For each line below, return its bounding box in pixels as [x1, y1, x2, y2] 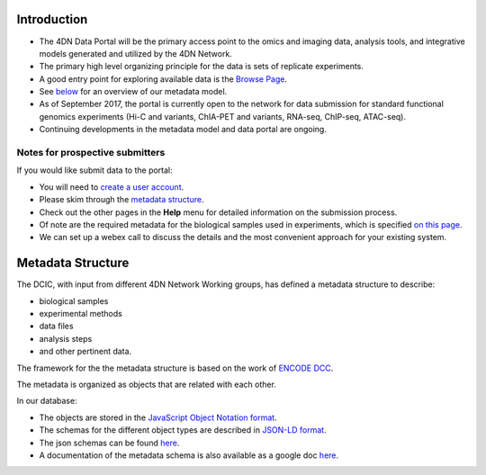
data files [39, 320, 74, 332]
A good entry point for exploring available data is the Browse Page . [39, 73, 288, 85]
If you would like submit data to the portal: [16, 165, 173, 175]
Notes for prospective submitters [16, 147, 166, 159]
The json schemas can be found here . [39, 437, 180, 448]
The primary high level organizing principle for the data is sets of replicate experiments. [39, 61, 364, 72]
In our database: [16, 396, 77, 407]
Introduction [16, 12, 88, 27]
